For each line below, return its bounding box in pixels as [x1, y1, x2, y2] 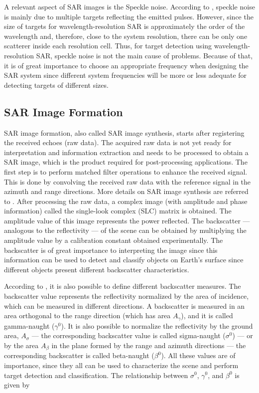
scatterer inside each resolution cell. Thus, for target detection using [4, 40, 212, 51]
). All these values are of [161, 350, 236, 361]
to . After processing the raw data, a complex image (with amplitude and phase [4, 196, 248, 206]
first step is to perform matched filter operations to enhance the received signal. [4, 166, 248, 177]
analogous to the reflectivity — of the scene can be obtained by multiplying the [4, 225, 247, 235]
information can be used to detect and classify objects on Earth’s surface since [4, 254, 244, 265]
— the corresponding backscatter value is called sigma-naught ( [31, 330, 226, 341]
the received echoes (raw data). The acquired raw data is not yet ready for [4, 137, 232, 148]
